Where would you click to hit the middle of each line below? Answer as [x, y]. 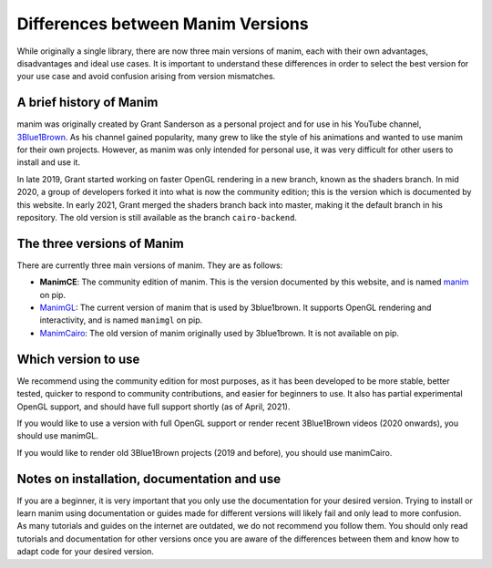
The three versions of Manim [100, 243]
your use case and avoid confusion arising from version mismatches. [146, 77]
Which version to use [78, 359]
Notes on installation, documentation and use [149, 479]
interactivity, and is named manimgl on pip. [121, 320]
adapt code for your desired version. [86, 552]
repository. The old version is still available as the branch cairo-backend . [157, 217]
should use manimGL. [58, 436]
